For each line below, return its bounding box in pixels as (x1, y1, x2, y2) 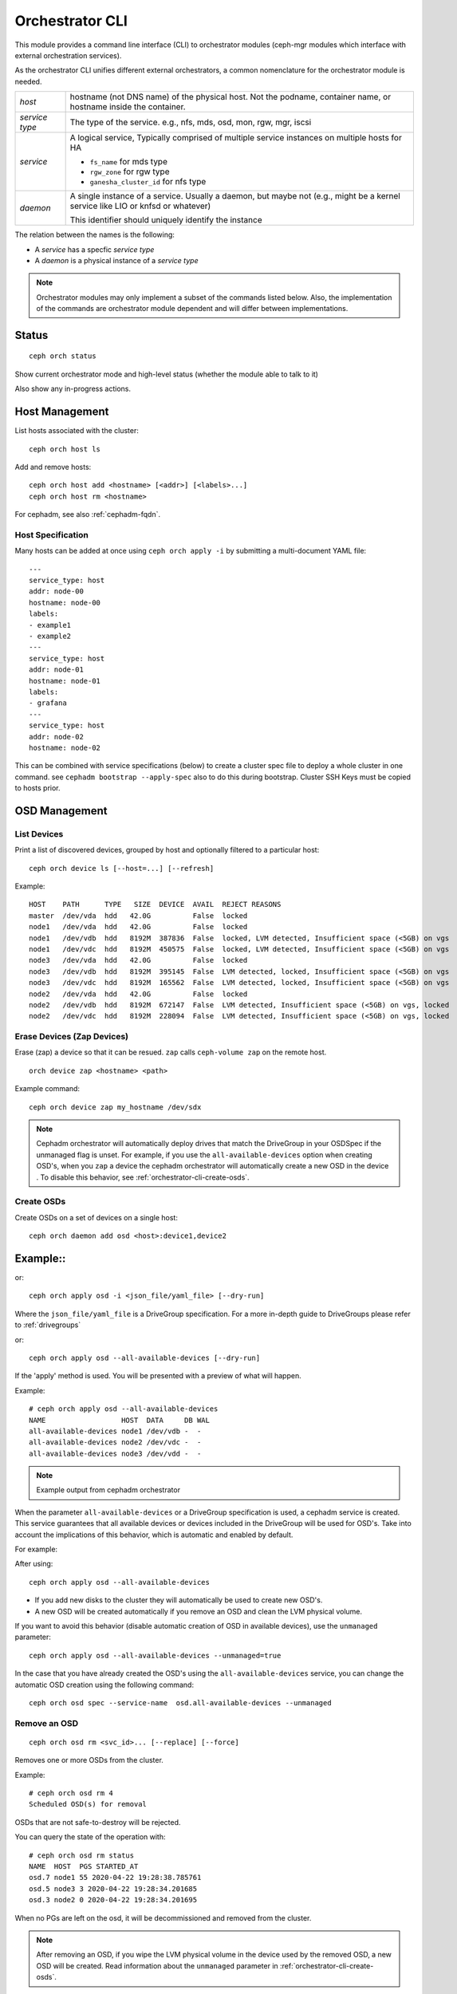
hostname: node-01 (29, 676, 101, 685)
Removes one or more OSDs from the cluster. (14, 1756, 163, 1765)
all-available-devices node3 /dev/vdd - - (29, 1448, 202, 1458)
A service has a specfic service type (34, 244, 155, 254)
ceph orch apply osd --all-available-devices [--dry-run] (29, 1353, 261, 1362)
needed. (14, 77, 42, 86)
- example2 (29, 631, 72, 640)
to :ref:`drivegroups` (14, 1320, 81, 1330)
